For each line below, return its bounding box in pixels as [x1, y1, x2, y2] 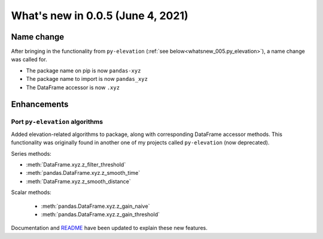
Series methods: [11, 150, 52, 157]
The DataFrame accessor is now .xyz [26, 84, 120, 91]
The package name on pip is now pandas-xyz [26, 66, 141, 74]
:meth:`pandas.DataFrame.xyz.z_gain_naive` [41, 202, 150, 210]
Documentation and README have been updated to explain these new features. [11, 225, 208, 232]
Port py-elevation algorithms [11, 117, 103, 126]
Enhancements [11, 99, 69, 110]
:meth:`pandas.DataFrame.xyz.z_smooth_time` [26, 170, 141, 177]
